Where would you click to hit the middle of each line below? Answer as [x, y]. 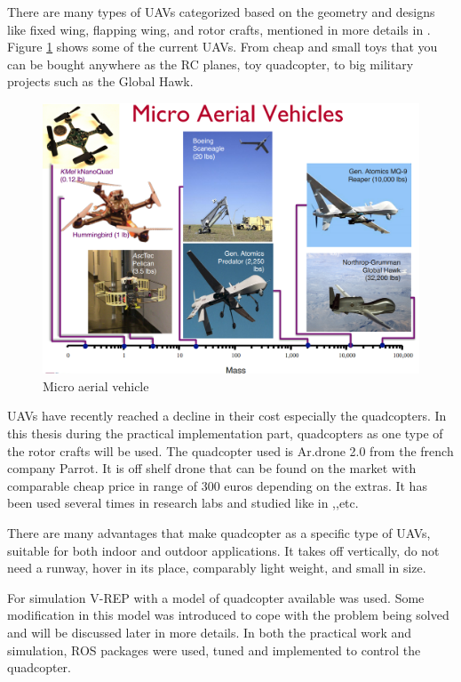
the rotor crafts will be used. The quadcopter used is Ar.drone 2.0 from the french [230, 450]
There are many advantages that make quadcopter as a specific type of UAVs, [219, 533]
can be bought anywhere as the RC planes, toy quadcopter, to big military [211, 64]
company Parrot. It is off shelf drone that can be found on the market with [212, 468]
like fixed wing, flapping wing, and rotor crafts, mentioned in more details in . [219, 29]
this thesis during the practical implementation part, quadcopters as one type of [225, 433]
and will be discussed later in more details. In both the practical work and [210, 633]
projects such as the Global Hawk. [100, 81]
